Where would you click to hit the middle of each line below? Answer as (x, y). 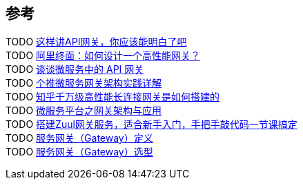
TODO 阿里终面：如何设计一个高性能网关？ (103, 56)
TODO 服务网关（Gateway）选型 (79, 152)
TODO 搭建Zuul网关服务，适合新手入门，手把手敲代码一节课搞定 (151, 124)
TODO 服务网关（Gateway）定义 (79, 138)
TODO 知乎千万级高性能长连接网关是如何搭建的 (113, 97)
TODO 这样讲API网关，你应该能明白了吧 (96, 42)
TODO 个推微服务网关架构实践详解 (84, 83)
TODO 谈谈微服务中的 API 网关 (75, 69)
